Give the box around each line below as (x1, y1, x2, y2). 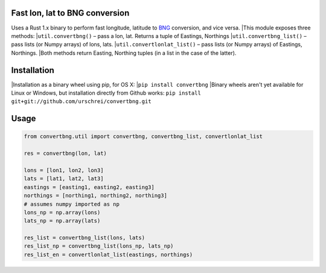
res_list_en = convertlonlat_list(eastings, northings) (24, 251, 193, 258)
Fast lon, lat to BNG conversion (11, 8, 130, 18)
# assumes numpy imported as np (24, 201, 120, 207)
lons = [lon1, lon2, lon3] (24, 166, 104, 174)
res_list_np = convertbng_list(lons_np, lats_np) (24, 243, 174, 249)
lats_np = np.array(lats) (24, 218, 101, 224)
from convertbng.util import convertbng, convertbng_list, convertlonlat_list (24, 133, 263, 140)
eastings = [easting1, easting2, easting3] (24, 184, 155, 190)
